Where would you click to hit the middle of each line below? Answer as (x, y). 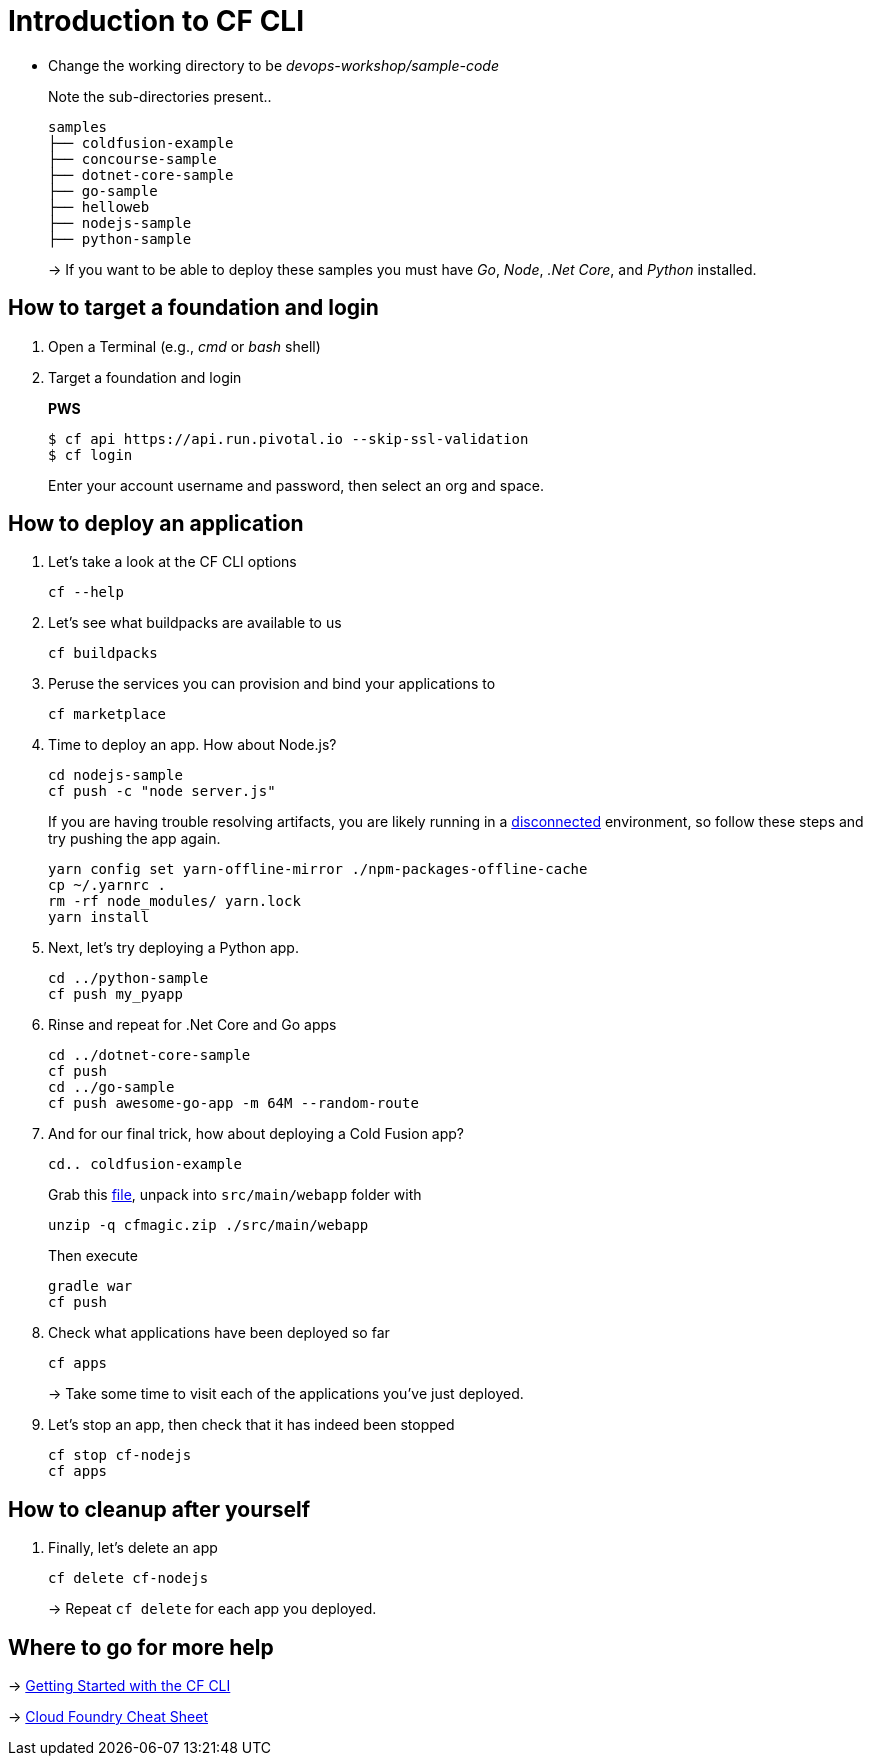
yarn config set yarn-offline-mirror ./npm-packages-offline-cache (318, 869)
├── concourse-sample (132, 158)
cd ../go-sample (111, 1087)
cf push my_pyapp (115, 994)
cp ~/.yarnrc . (107, 885)
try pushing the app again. (134, 839)
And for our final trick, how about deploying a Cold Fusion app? (256, 1134)
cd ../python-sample (128, 978)
